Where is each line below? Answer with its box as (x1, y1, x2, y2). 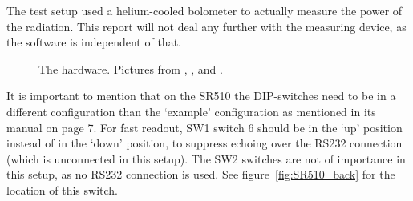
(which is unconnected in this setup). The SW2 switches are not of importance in (6, 150, 406, 167)
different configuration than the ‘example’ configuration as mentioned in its (6, 103, 376, 119)
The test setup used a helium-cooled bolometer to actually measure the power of (6, 2, 403, 18)
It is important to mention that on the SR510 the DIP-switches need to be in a (6, 87, 396, 104)
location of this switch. (6, 181, 118, 198)
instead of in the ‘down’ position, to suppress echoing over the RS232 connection (6, 135, 403, 151)
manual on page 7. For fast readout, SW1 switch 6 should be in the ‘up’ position (6, 119, 403, 135)
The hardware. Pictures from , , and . (38, 60, 223, 77)
